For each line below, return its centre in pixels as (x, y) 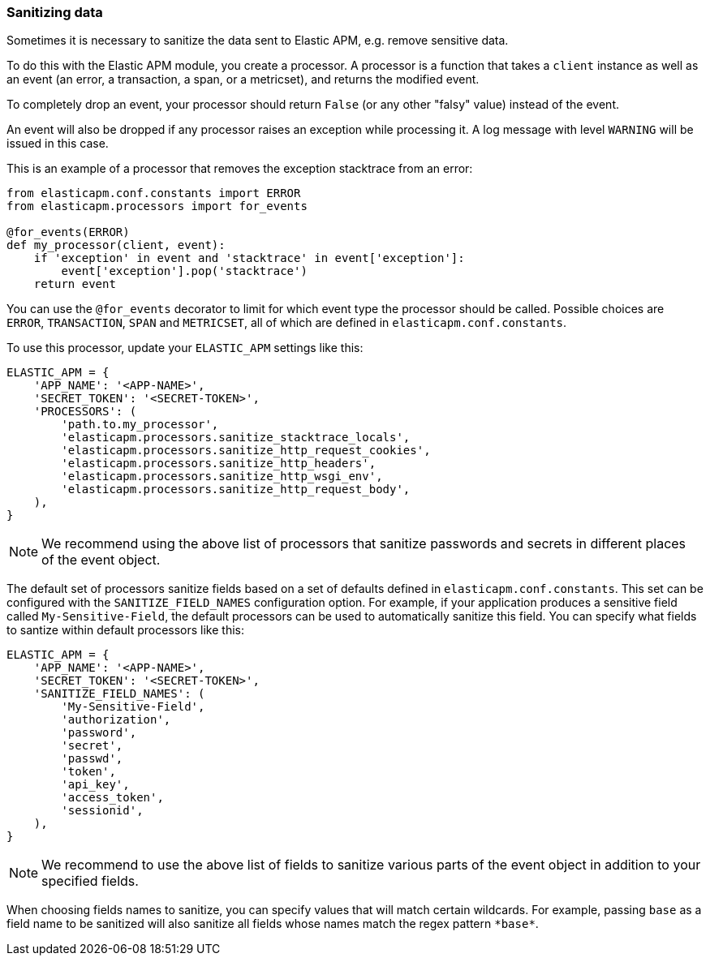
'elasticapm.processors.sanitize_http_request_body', (236, 490)
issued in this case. (58, 144)
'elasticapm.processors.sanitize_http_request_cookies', (246, 451)
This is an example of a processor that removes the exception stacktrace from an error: (240, 169)
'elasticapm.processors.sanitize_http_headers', (219, 464)
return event (75, 284)
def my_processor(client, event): (116, 245)
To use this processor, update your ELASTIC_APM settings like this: (185, 348)
